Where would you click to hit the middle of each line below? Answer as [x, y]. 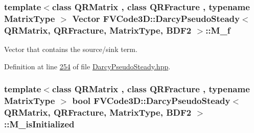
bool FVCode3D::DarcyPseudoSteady [151, 101]
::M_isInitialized [39, 124]
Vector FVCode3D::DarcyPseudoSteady [156, 18]
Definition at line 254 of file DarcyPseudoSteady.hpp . [87, 66]
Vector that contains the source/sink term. [71, 49]
